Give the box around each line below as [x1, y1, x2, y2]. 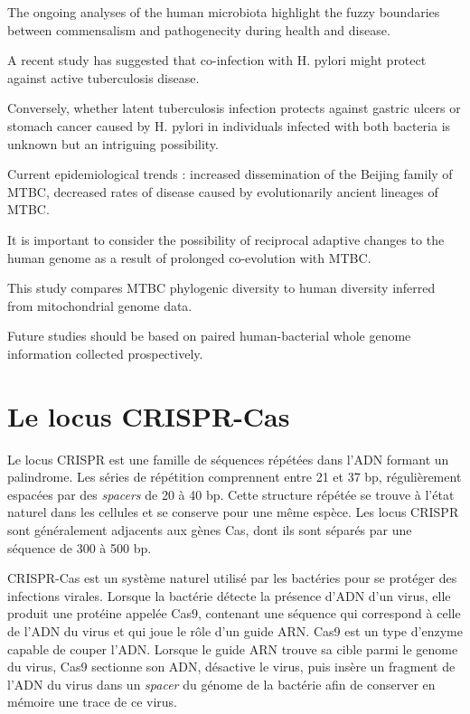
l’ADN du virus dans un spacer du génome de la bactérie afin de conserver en [7, 674, 436, 693]
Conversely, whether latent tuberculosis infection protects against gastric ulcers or [7, 99, 461, 117]
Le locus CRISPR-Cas [7, 397, 290, 434]
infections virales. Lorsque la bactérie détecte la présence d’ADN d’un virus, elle [7, 586, 451, 605]
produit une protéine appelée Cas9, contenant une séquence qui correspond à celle [7, 604, 461, 623]
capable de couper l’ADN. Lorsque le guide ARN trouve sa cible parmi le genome [7, 639, 458, 658]
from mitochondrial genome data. [7, 296, 193, 315]
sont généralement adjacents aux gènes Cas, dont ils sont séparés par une [7, 521, 412, 539]
